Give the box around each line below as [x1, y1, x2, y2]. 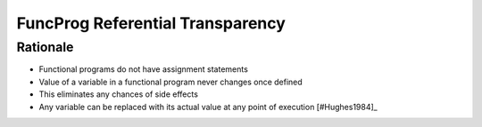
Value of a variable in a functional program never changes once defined [38, 76, 303, 87]
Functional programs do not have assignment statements [38, 64, 249, 75]
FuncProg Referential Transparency [16, 13, 286, 33]
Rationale [16, 39, 74, 55]
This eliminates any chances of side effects [38, 89, 198, 99]
